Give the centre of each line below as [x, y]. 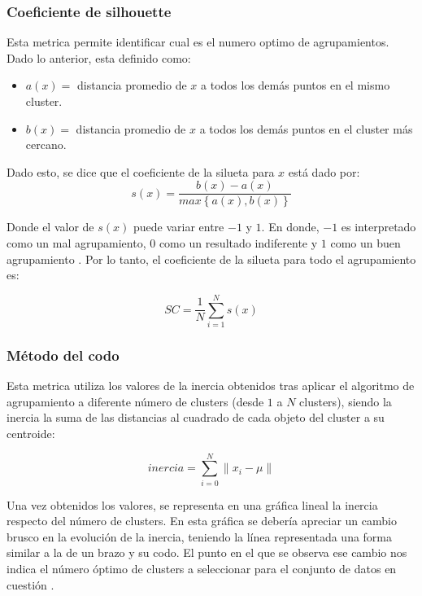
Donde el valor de [50, 227]
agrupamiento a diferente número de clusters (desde [135, 401]
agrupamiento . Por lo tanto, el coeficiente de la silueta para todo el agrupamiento [211, 259]
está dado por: [324, 171]
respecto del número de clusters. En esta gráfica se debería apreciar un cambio [202, 521]
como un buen [365, 243]
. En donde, [290, 227]
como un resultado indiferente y [238, 243]
